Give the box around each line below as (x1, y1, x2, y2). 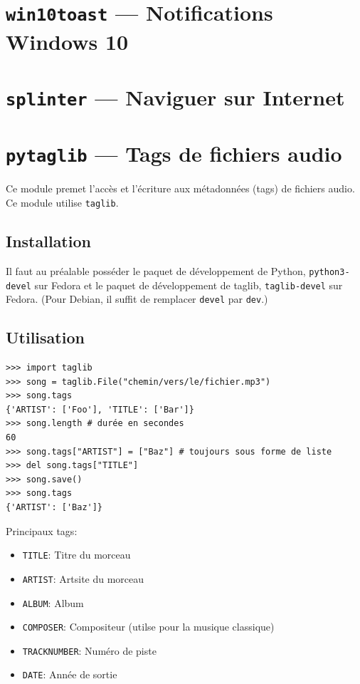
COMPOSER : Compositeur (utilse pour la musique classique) (22, 619, 275, 634)
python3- (309, 266, 350, 277)
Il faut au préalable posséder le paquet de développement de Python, (6, 263, 306, 278)
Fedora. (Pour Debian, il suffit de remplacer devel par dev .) (6, 291, 268, 306)
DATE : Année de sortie (22, 667, 117, 682)
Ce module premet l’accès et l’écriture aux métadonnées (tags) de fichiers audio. (6, 181, 355, 196)
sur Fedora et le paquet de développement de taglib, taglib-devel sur (34, 277, 343, 292)
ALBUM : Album (22, 595, 84, 610)
